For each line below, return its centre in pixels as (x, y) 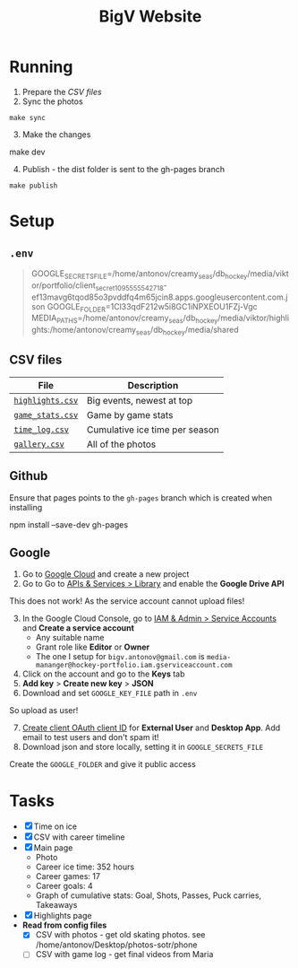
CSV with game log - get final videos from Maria (124, 955)
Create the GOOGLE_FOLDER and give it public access (103, 764)
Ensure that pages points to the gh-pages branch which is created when (141, 497)
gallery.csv (39, 444)
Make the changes (56, 134)
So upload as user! (44, 711)
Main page (53, 848)
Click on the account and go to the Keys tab (103, 674)
